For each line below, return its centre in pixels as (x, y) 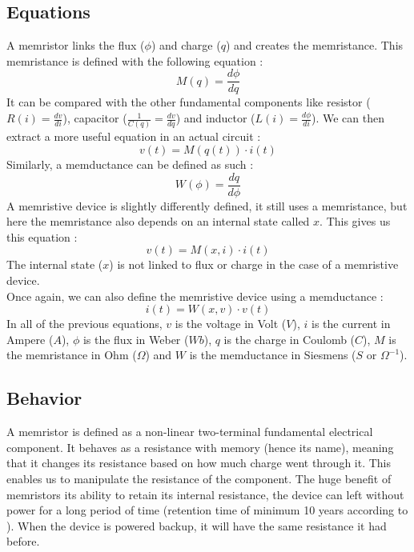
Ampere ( (30, 339)
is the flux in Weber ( (136, 339)
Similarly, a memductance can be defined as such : (130, 164)
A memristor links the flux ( (76, 45)
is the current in (351, 324)
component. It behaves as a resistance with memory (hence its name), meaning (200, 447)
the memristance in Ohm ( (72, 355)
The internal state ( (55, 264)
